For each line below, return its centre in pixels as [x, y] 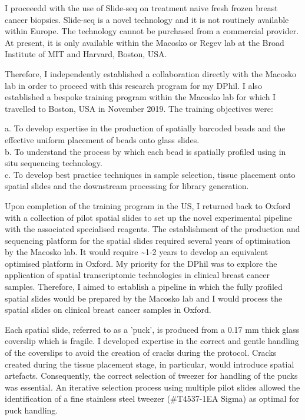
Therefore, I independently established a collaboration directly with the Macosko [151, 73]
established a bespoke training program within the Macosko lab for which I [140, 97]
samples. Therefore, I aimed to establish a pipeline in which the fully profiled [144, 287]
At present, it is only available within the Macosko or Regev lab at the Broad [145, 42]
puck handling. [32, 410]
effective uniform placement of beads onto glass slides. [102, 139]
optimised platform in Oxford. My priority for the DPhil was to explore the [141, 263]
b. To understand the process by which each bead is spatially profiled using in [145, 151]
